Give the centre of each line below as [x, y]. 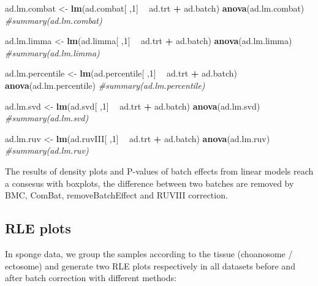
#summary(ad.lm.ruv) [47, 150]
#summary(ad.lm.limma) [52, 52]
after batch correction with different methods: [91, 278]
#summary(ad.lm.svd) [47, 118]
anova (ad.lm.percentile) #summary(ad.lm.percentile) [105, 85]
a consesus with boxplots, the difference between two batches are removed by [150, 183]
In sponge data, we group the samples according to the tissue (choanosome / [149, 253]
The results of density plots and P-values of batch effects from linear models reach [159, 171]
